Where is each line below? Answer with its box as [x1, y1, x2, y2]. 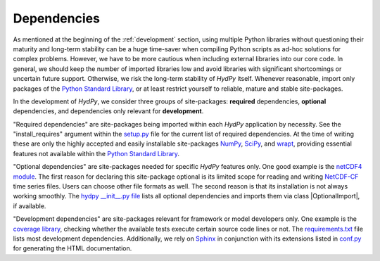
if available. [13, 201, 46, 210]
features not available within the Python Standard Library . [13, 149, 179, 158]
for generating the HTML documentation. [13, 244, 132, 253]
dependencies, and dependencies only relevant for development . [13, 107, 204, 115]
